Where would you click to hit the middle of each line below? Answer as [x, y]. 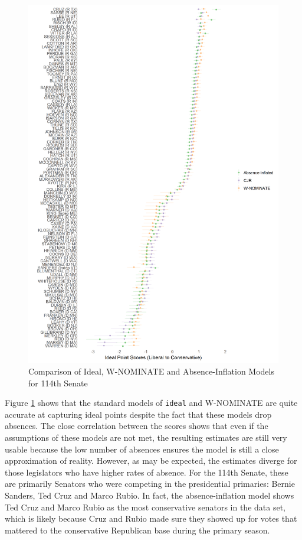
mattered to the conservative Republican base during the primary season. [137, 530]
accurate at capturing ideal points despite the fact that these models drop [138, 414]
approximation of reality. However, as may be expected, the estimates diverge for [151, 461]
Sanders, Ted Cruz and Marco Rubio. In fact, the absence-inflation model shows [150, 495]
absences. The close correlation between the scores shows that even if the [137, 426]
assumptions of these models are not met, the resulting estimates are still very [146, 437]
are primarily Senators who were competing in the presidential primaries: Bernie [150, 484]
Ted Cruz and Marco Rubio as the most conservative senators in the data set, [145, 507]
